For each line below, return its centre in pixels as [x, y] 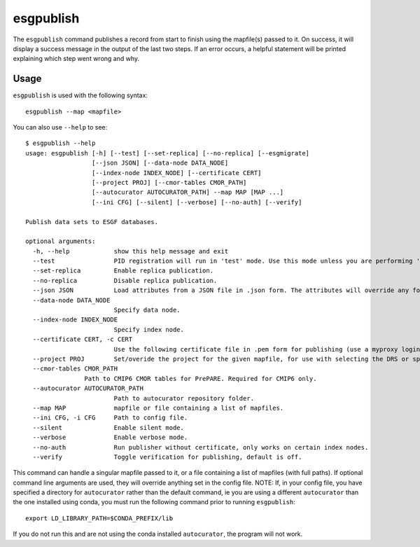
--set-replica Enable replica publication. [123, 271]
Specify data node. [147, 310]
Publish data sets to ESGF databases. [92, 222]
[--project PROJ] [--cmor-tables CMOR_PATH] [169, 182]
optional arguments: [61, 241]
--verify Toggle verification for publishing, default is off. [167, 457]
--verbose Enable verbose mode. [110, 437]
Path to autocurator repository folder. [184, 398]
